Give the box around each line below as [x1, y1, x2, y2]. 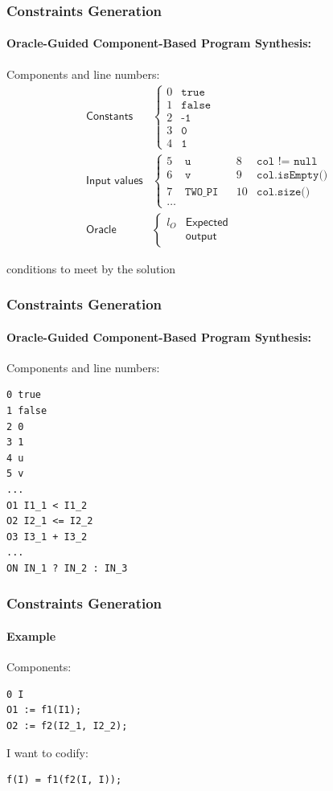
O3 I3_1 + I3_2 [6, 531, 88, 543]
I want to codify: [6, 744, 88, 760]
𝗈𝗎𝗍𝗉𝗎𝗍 [185, 231, 217, 243]
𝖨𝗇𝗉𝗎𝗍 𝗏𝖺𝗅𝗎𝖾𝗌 [86, 174, 143, 186]
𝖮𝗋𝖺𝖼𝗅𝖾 [86, 223, 117, 236]
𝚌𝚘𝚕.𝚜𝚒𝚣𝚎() [257, 186, 310, 199]
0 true [6, 389, 41, 401]
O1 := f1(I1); [6, 704, 82, 716]
